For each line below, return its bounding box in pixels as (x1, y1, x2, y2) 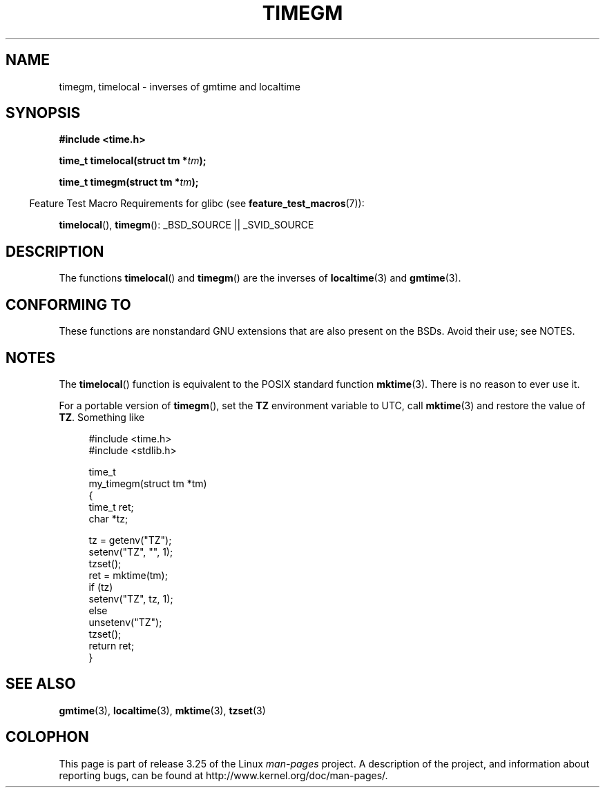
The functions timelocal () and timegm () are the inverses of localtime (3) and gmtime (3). (59, 272, 461, 284)
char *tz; (88, 512, 128, 525)
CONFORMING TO (6, 295, 131, 313)
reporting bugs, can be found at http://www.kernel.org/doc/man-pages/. (59, 769, 388, 781)
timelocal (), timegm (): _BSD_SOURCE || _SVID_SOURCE (59, 219, 314, 231)
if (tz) (88, 580, 113, 593)
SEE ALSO (6, 675, 76, 693)
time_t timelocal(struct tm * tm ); (59, 155, 207, 167)
